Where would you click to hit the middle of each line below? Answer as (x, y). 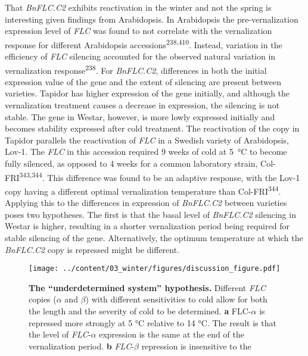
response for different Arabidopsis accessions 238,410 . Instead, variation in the (144, 43)
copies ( (43, 299)
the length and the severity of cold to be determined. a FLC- (140, 310)
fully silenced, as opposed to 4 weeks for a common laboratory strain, (131, 163)
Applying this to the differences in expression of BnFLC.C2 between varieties (146, 203)
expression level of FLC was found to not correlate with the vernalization (139, 31)
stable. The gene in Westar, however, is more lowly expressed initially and (140, 116)
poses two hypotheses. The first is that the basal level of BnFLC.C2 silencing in (150, 214)
